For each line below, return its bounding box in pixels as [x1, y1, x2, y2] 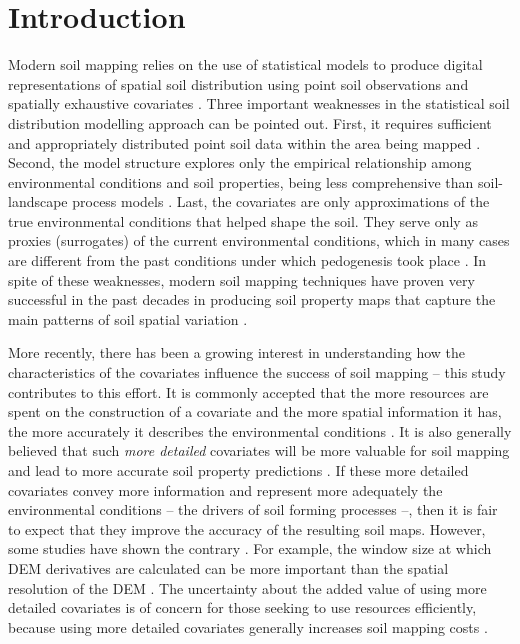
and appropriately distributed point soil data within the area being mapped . [8, 132, 481, 153]
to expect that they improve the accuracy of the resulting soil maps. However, [8, 518, 486, 539]
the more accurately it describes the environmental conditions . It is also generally [8, 420, 512, 441]
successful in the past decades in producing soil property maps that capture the [8, 289, 496, 310]
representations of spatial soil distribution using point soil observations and [8, 73, 469, 94]
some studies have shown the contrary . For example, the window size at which [8, 538, 492, 559]
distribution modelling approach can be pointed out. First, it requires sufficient [8, 112, 492, 133]
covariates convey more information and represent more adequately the [8, 479, 443, 500]
